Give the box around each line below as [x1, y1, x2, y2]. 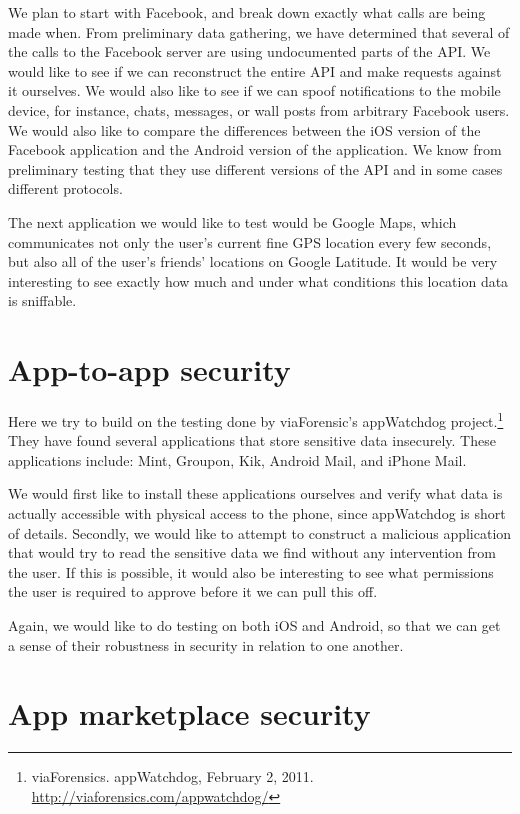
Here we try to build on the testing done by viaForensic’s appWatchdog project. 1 [8, 408, 504, 431]
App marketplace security [8, 693, 371, 734]
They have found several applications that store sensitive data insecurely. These [8, 430, 496, 451]
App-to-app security [8, 349, 291, 390]
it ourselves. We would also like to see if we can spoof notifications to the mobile [8, 80, 501, 101]
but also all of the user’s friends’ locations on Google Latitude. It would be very [8, 251, 498, 272]
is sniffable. [8, 290, 77, 311]
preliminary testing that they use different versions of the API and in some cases [8, 158, 503, 179]
